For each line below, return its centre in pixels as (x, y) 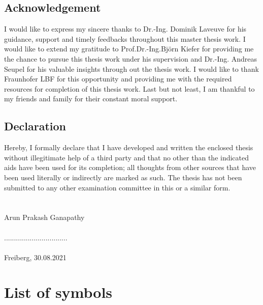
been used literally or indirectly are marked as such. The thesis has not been (123, 177)
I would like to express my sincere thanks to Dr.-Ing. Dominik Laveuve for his (125, 29)
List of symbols (58, 292)
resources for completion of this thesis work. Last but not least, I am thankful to (129, 88)
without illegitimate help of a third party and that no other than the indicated (127, 157)
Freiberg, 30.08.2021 (35, 257)
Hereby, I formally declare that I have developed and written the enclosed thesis (129, 147)
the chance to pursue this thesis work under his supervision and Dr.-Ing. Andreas (131, 58)
